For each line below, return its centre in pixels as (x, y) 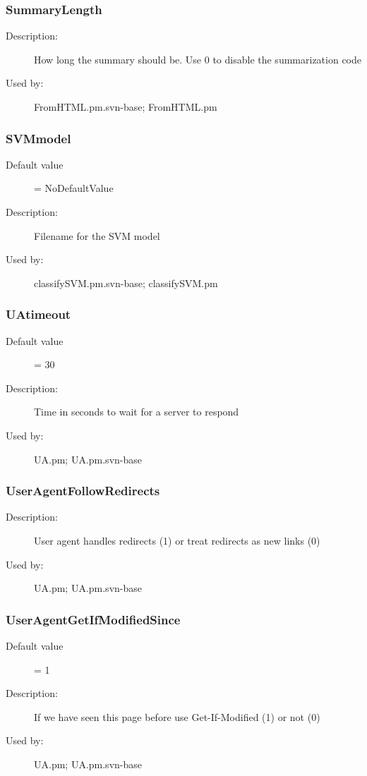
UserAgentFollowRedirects (83, 491)
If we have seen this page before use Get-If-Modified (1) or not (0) (177, 716)
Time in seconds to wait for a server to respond (137, 412)
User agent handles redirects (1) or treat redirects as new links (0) (177, 540)
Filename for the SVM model (97, 235)
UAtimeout (38, 314)
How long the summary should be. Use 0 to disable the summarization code (198, 59)
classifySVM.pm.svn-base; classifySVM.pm (126, 283)
